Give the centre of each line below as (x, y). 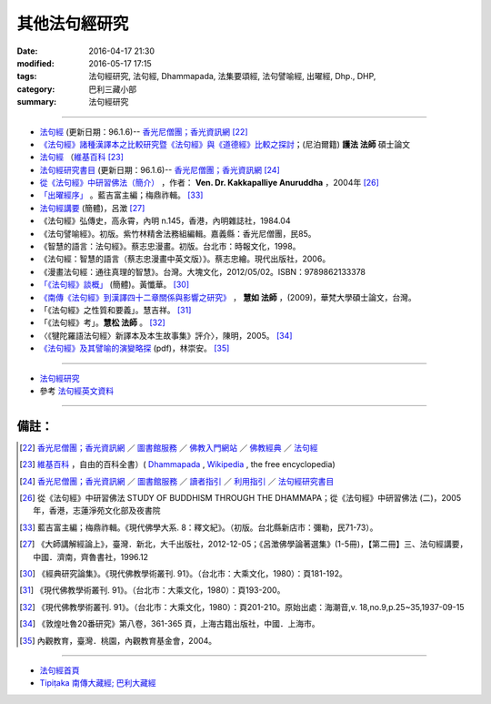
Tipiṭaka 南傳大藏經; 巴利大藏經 (98, 683)
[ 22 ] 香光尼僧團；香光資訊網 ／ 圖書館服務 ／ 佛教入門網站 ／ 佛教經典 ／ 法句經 (169, 447)
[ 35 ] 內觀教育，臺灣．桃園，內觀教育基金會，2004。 (118, 640)
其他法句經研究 (73, 24)
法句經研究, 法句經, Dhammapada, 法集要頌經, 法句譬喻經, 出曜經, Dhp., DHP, (232, 77)
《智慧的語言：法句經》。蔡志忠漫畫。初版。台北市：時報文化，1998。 (170, 247)
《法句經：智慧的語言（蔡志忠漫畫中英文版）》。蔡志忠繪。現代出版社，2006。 (185, 259)
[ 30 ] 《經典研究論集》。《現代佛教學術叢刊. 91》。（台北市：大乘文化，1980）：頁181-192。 (183, 573)
